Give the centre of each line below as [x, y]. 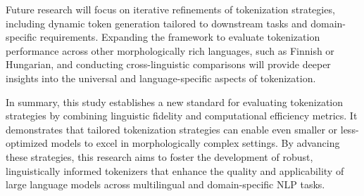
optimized [27, 143]
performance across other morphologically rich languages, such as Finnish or [170, 50]
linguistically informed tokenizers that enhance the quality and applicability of [175, 170]
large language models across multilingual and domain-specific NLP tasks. [165, 184]
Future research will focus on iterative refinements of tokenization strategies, [170, 9]
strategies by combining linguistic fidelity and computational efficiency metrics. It [182, 116]
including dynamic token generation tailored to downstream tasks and [157, 23]
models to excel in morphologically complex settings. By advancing [195, 143]
